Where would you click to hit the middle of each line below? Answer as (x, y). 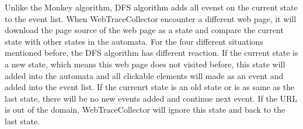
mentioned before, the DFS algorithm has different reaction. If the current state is (151, 53)
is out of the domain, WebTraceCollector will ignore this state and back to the (145, 110)
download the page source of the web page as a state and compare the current (144, 30)
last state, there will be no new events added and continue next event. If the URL (151, 98)
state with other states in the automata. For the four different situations (134, 41)
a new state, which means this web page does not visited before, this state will (145, 64)
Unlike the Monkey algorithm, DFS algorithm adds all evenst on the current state (151, 7)
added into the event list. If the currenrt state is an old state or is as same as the (150, 87)
